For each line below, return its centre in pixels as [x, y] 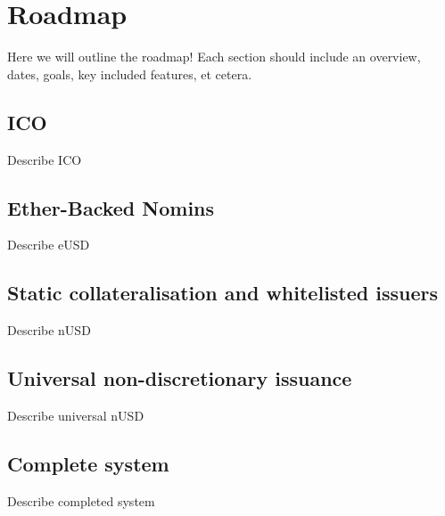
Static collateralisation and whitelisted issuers [223, 293]
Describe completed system [81, 500]
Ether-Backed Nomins [111, 207]
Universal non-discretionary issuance [180, 378]
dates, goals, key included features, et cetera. [130, 74]
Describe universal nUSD [76, 415]
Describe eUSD [49, 245]
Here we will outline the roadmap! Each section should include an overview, [214, 57]
